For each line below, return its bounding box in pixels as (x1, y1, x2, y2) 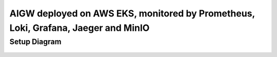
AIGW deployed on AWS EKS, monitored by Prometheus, (9, 8, 255, 19)
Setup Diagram (9, 37, 62, 46)
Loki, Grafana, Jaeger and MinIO (9, 22, 150, 33)
